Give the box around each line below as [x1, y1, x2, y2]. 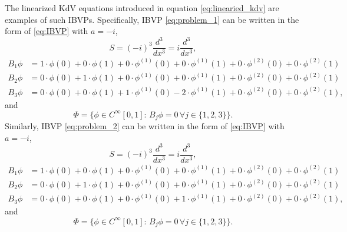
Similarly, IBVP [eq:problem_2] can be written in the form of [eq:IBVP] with [5, 120, 285, 132]
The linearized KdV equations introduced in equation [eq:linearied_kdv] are [5, 2, 279, 14]
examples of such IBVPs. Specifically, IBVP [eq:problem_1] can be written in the [5, 13, 299, 25]
